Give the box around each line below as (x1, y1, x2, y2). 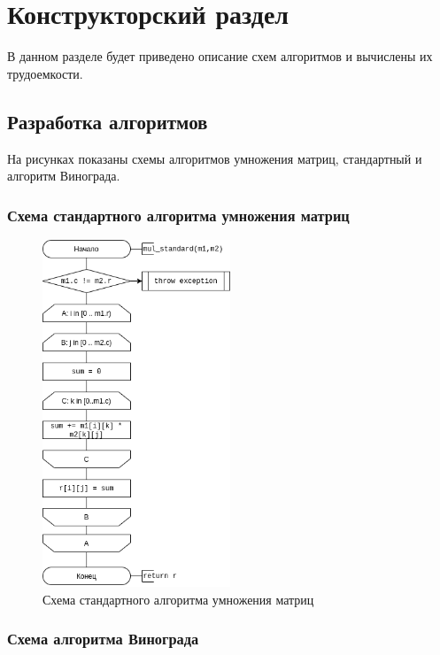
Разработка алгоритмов (7, 107, 208, 135)
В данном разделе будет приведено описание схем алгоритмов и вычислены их (7, 47, 433, 65)
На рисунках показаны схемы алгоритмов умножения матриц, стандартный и (7, 149, 422, 167)
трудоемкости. (7, 64, 83, 82)
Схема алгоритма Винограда (7, 628, 199, 650)
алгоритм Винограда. (7, 166, 120, 185)
